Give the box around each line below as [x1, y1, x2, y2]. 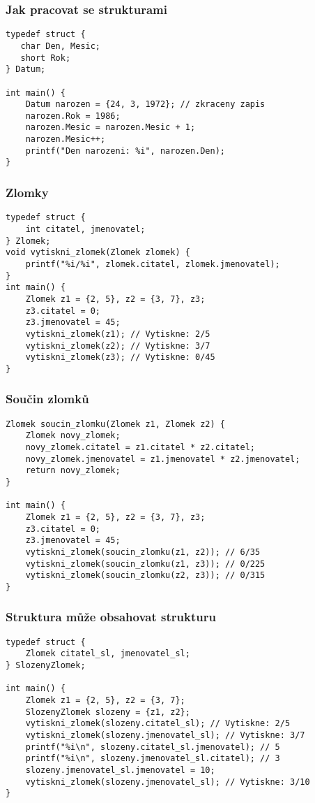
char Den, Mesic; [20, 41, 101, 51]
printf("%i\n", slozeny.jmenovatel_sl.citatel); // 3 [25, 753, 280, 764]
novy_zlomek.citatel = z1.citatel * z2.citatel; [25, 442, 255, 453]
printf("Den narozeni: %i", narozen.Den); [25, 145, 225, 156]
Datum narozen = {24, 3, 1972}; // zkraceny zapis [25, 99, 266, 110]
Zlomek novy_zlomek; [25, 431, 121, 441]
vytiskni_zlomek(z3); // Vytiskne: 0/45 [25, 352, 215, 363]
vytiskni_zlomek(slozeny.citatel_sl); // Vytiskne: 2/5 [25, 718, 291, 729]
